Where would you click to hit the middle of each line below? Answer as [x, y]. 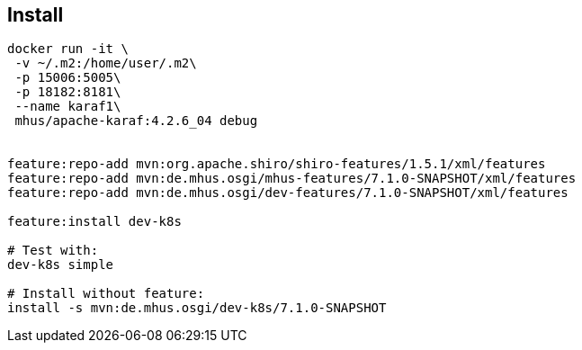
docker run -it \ [68, 49]
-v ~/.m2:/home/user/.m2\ [106, 63]
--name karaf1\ [68, 107]
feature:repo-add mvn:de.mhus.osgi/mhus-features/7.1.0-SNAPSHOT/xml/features [292, 179]
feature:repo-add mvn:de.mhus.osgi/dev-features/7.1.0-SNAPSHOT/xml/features [288, 193]
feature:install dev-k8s [94, 222]
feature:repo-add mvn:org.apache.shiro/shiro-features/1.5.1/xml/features [277, 164]
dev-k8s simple [61, 265]
